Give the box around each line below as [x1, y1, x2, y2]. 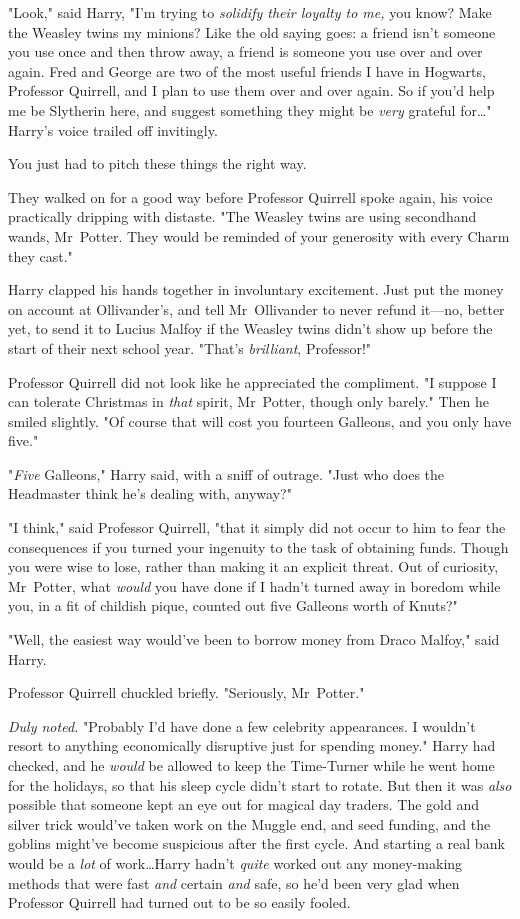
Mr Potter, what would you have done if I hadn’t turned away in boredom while [8, 575, 501, 596]
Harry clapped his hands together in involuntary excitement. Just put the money [8, 279, 504, 300]
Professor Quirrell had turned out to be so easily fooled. [8, 892, 351, 913]
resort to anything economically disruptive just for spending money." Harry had [8, 735, 496, 756]
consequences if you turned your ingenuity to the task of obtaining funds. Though [8, 536, 509, 557]
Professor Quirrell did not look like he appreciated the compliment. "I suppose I [8, 371, 497, 392]
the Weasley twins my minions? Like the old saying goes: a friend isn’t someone [8, 21, 496, 42]
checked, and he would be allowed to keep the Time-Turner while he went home [8, 755, 495, 775]
